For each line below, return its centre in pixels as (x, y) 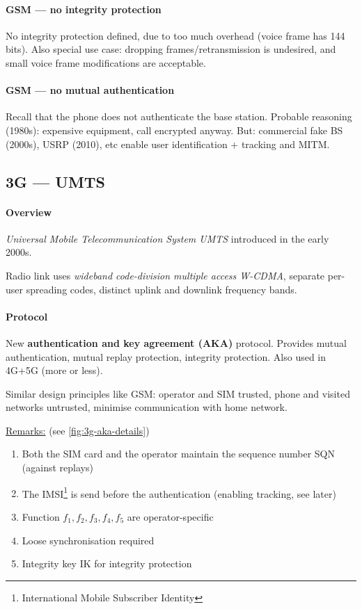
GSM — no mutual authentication (90, 90)
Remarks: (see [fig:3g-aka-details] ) (78, 430)
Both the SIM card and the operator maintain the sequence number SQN (179, 454)
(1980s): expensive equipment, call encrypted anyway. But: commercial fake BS (174, 130)
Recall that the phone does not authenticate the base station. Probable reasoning (179, 116)
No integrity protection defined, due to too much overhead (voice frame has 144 (175, 35)
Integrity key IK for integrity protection (107, 563)
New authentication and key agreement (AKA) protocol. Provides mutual (176, 342)
